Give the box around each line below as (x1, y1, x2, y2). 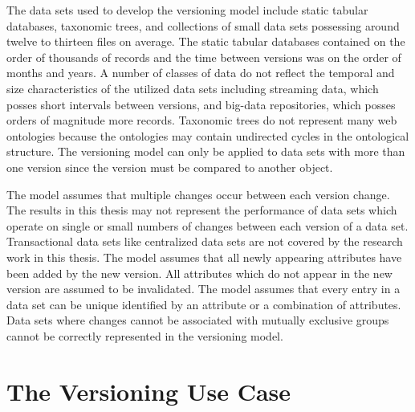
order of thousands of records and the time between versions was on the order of (6, 48, 401, 65)
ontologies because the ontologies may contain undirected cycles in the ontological (6, 127, 409, 144)
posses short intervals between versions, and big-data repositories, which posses (6, 96, 396, 112)
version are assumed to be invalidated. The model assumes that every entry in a (6, 280, 401, 297)
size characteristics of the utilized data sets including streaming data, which (6, 80, 379, 96)
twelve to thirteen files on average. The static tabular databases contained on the (6, 33, 405, 50)
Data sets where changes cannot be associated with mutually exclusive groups (6, 312, 389, 328)
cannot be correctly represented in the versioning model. (6, 327, 283, 344)
